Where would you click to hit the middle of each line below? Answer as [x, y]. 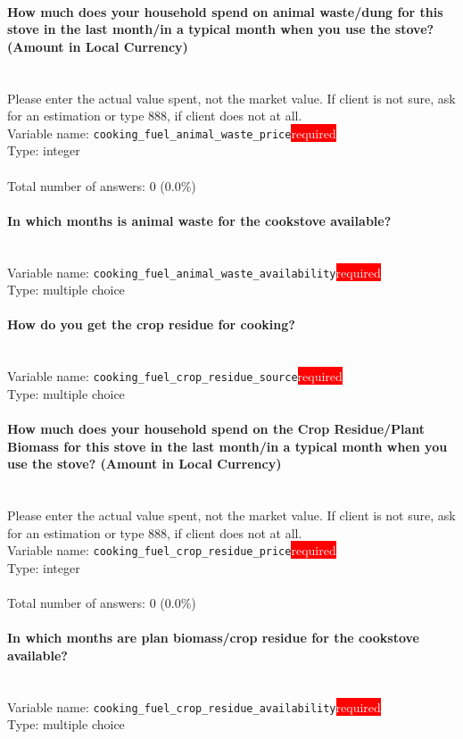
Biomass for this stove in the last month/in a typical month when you [227, 446]
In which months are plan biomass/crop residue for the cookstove [213, 638]
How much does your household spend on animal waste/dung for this [225, 11]
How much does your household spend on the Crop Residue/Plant [216, 429]
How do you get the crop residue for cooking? [151, 324]
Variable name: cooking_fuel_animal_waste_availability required [194, 272]
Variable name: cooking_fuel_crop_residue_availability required [194, 706]
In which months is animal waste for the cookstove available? [199, 220]
